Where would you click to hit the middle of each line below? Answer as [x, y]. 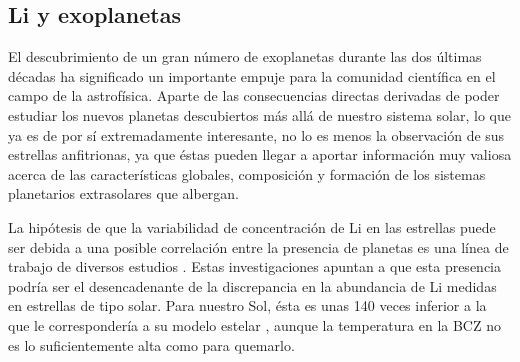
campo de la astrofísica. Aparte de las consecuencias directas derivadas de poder [254, 95]
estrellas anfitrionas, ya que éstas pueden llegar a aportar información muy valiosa [260, 154]
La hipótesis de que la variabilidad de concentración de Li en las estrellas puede [252, 226]
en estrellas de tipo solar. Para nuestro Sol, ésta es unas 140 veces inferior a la [247, 305]
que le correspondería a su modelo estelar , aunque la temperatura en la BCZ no [254, 324]
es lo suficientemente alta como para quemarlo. [151, 344]
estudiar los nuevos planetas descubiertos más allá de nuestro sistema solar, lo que [260, 114]
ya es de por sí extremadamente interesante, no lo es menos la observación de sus [256, 134]
